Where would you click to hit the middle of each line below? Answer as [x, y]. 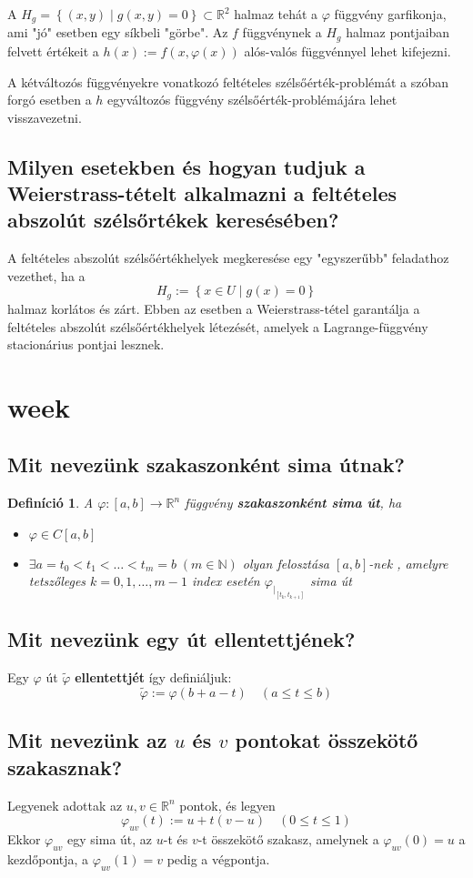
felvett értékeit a [53, 50]
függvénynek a [282, 32]
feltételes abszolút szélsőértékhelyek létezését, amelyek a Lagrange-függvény [218, 326]
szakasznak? [65, 767]
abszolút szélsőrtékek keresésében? [173, 220]
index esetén [226, 581]
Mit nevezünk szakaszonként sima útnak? [206, 464]
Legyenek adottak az [65, 805]
